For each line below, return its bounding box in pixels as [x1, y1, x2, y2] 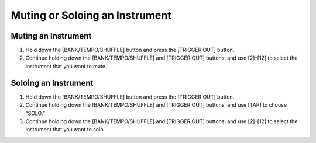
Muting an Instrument [11, 31, 92, 41]
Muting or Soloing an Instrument [11, 9, 172, 22]
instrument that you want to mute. [25, 62, 107, 69]
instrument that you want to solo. [25, 126, 105, 133]
